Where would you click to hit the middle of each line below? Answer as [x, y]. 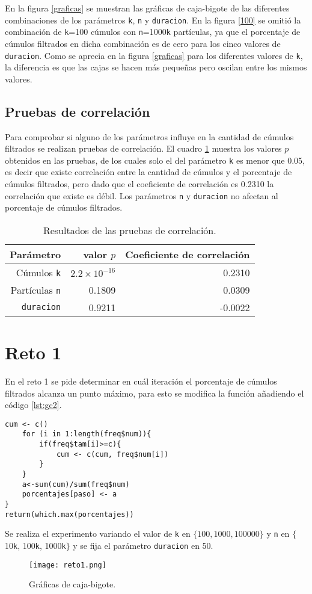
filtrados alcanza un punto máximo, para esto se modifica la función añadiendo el [154, 393]
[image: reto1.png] [68, 565]
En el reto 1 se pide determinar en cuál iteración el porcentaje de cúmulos [141, 381]
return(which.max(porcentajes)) [69, 514]
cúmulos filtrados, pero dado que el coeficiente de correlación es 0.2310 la [139, 183]
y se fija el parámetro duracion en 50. [143, 545]
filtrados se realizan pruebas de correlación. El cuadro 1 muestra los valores [143, 148]
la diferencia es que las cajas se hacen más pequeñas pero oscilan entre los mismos [156, 67]
